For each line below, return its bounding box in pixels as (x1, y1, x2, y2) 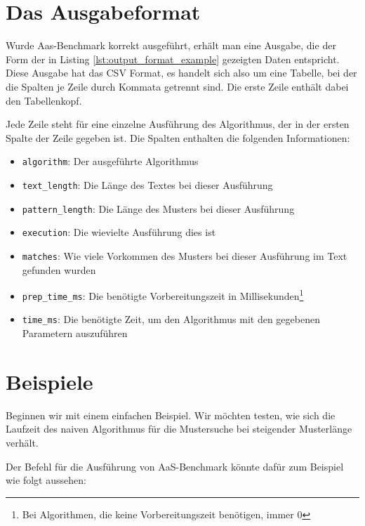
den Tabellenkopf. (6, 93, 82, 107)
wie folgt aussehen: (6, 473, 86, 487)
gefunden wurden (22, 262, 96, 277)
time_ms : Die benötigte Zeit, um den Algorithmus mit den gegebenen (22, 312, 320, 327)
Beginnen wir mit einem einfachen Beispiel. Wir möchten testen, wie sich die (6, 407, 336, 422)
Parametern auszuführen (22, 326, 128, 341)
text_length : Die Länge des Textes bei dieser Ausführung (22, 177, 273, 192)
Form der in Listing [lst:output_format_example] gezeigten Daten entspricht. (6, 51, 340, 66)
